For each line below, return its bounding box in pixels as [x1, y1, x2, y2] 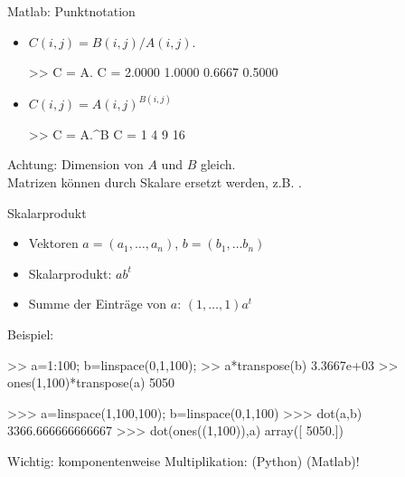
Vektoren [28, 234, 79, 253]
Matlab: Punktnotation [7, 2, 136, 20]
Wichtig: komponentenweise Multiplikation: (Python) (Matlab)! [7, 451, 360, 470]
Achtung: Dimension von [7, 155, 144, 174]
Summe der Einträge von [28, 294, 167, 313]
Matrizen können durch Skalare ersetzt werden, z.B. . [7, 173, 302, 191]
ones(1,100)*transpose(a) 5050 [7, 373, 174, 392]
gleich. [200, 155, 236, 174]
